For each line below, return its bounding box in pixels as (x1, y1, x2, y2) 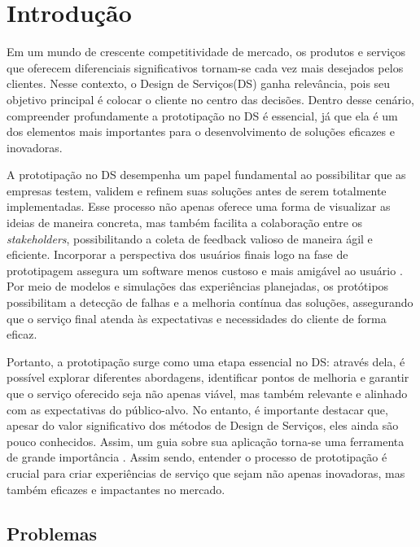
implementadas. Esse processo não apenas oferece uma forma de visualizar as (7, 198, 391, 215)
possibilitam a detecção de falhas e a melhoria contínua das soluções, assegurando (7, 294, 413, 311)
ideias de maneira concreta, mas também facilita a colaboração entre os (7, 214, 363, 231)
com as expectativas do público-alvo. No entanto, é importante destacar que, (7, 400, 388, 418)
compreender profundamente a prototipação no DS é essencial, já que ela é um (7, 107, 398, 124)
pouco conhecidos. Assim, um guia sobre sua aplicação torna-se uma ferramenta (7, 432, 405, 449)
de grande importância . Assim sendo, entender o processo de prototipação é (7, 449, 387, 466)
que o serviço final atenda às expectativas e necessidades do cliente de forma (7, 309, 387, 326)
